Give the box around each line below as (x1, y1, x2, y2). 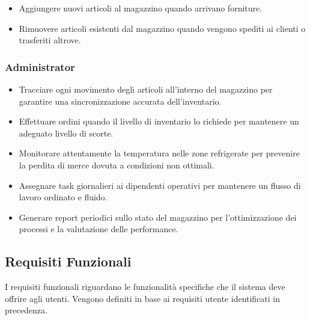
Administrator (5, 59, 75, 74)
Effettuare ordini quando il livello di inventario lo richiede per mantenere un (19, 115, 299, 128)
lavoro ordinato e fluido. (19, 191, 108, 203)
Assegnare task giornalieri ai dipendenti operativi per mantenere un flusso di (19, 179, 301, 191)
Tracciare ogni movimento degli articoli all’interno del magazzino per (19, 83, 273, 95)
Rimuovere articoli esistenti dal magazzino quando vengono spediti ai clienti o (19, 22, 306, 34)
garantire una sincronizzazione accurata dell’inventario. (19, 94, 222, 107)
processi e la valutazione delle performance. (19, 223, 178, 235)
